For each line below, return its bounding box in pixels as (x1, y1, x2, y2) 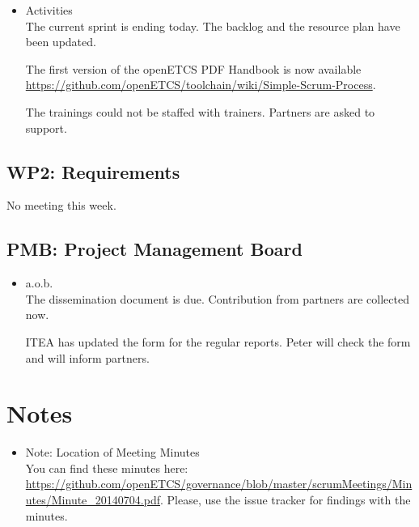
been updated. (25, 33, 96, 50)
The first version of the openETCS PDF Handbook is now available (25, 60, 362, 77)
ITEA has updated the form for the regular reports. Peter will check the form (25, 333, 411, 350)
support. (25, 119, 67, 136)
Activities (25, 2, 73, 18)
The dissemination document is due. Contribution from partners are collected (25, 290, 409, 307)
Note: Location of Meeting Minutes (25, 444, 200, 461)
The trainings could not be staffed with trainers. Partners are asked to (25, 103, 375, 120)
